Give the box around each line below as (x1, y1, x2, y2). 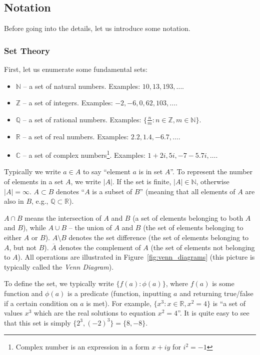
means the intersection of (24, 212, 101, 223)
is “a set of (212, 298, 246, 308)
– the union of (68, 222, 112, 233)
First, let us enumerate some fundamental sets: (4, 64, 147, 74)
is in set (138, 166, 163, 177)
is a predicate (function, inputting (67, 288, 171, 298)
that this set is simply (4, 317, 71, 328)
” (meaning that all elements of (139, 186, 235, 196)
